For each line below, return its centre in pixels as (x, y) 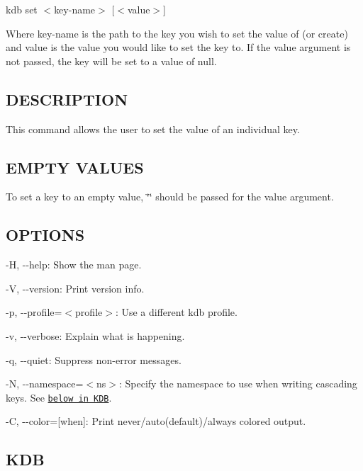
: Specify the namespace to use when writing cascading (238, 384)
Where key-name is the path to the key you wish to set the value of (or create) (177, 33)
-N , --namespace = (45, 384)
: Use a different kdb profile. (176, 312)
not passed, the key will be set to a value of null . (111, 61)
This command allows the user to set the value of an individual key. (153, 129)
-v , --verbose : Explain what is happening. (95, 335)
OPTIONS (45, 235)
